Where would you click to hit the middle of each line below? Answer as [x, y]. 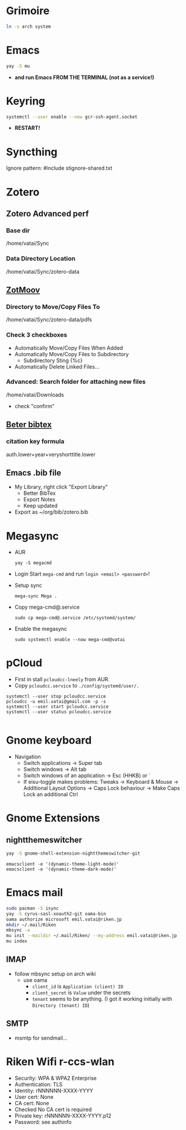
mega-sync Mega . [36, 596]
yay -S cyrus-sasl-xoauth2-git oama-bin [56, 914]
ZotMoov [23, 290]
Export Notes [39, 500]
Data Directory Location [41, 259]
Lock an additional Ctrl [50, 794]
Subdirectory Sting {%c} [53, 360]
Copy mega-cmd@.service [47, 607]
